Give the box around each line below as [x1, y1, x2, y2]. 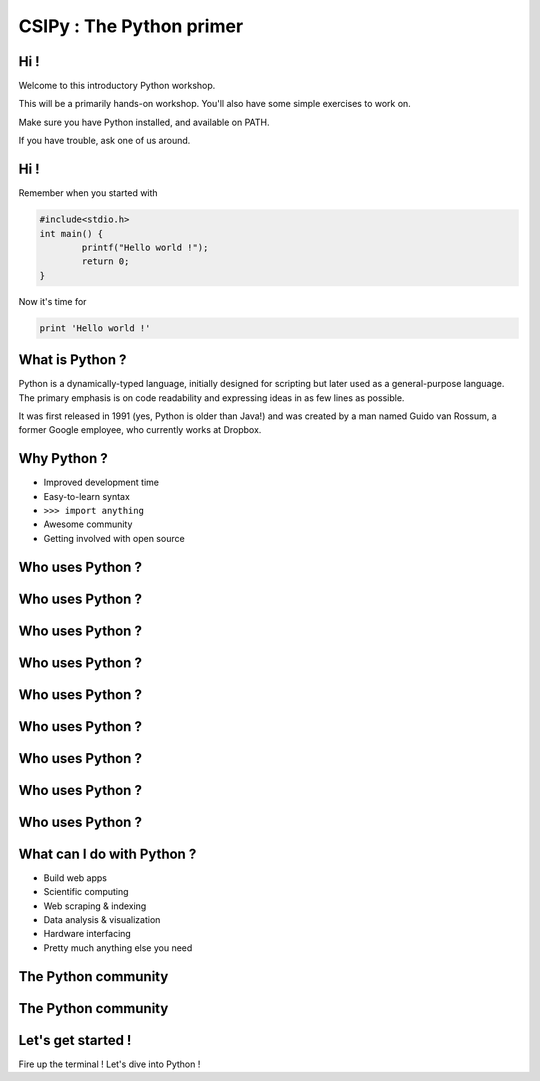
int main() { [39, 228, 104, 239]
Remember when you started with [18, 187, 159, 199]
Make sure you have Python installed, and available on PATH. [18, 116, 270, 128]
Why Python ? [18, 450, 109, 467]
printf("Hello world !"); [81, 241, 209, 253]
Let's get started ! [18, 1031, 132, 1049]
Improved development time [43, 476, 160, 489]
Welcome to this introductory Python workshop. [18, 80, 216, 92]
